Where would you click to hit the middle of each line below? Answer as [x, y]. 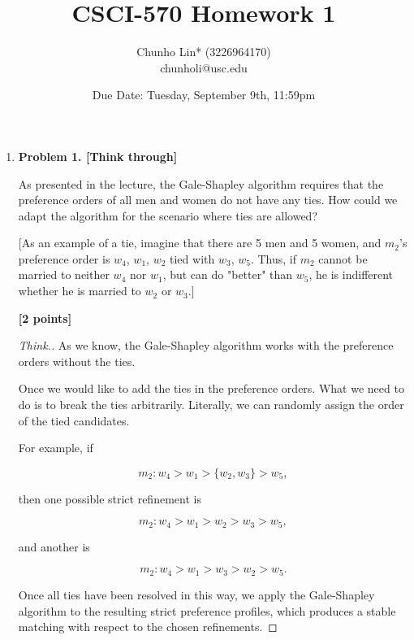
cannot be [343, 258]
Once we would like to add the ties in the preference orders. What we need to [211, 388]
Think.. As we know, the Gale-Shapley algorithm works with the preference [206, 345]
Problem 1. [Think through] [98, 156]
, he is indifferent [351, 274]
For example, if [56, 448]
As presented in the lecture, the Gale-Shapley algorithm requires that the [201, 183]
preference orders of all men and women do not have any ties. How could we [208, 200]
